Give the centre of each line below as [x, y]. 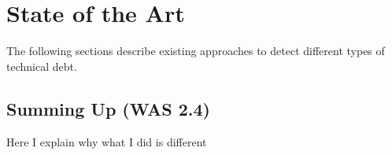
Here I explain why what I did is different [107, 141]
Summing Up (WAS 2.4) [108, 108]
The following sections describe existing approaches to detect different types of [196, 51]
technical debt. [42, 66]
